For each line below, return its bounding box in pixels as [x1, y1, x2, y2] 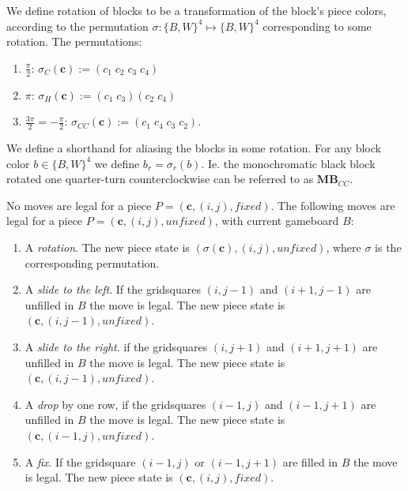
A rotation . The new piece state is [25, 239, 190, 255]
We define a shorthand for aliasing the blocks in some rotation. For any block [6, 140, 381, 156]
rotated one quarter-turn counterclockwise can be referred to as [6, 171, 314, 187]
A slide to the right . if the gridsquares [25, 338, 208, 354]
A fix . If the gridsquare [25, 453, 136, 470]
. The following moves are [270, 197, 395, 213]
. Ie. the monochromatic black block [201, 155, 376, 171]
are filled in [282, 453, 338, 470]
